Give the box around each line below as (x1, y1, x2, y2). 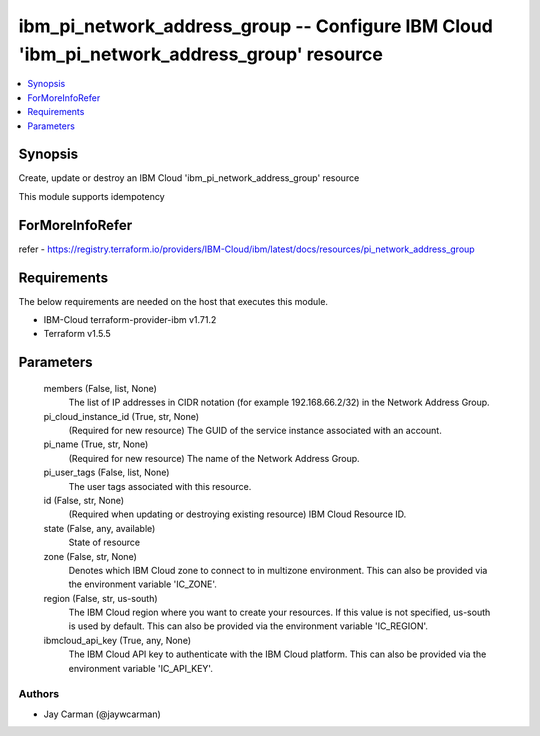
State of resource (68, 536, 141, 549)
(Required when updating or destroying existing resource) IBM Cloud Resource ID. (68, 508, 407, 520)
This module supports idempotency (18, 190, 165, 202)
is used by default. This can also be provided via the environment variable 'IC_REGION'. (68, 620, 429, 632)
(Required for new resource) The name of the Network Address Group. (68, 452, 360, 464)
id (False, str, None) (43, 494, 125, 506)
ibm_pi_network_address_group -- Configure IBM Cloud (18, 15, 494, 37)
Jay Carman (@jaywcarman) (43, 708, 162, 720)
